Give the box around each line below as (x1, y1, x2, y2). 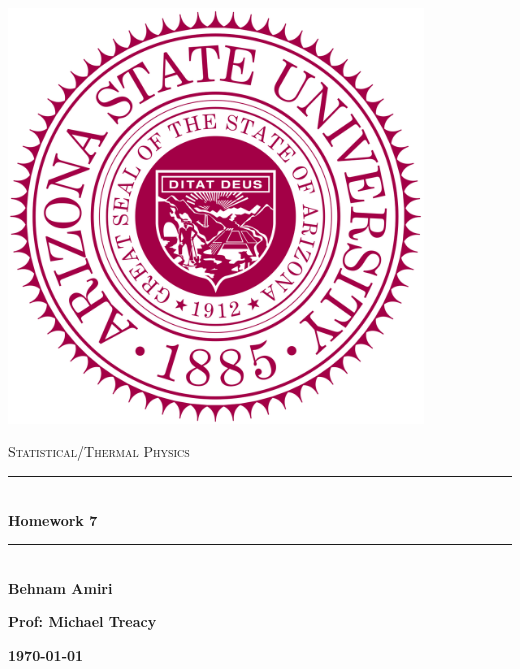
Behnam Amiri (8, 577, 113, 598)
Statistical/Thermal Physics (8, 441, 190, 462)
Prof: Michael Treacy (8, 611, 157, 632)
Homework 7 (8, 509, 98, 530)
